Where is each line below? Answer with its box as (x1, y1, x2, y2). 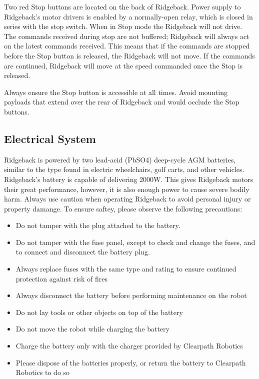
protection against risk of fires (15, 273, 107, 283)
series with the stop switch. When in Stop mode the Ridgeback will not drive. (4, 21, 242, 31)
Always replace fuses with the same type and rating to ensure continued (15, 263, 236, 274)
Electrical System (4, 130, 96, 146)
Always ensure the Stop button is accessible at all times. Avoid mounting (4, 86, 227, 97)
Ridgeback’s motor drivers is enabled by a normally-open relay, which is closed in (4, 11, 253, 21)
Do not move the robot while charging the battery (15, 323, 169, 334)
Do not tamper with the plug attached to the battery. (15, 220, 180, 230)
